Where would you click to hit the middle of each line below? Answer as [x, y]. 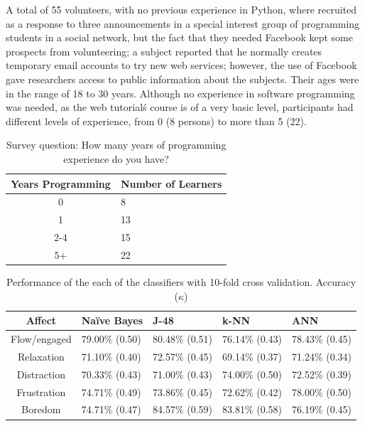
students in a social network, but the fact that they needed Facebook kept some [179, 37]
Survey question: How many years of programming [116, 145]
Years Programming [61, 183]
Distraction [41, 374]
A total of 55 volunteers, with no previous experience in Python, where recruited [181, 9]
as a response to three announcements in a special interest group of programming [183, 23]
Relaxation [41, 356]
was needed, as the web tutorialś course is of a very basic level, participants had [180, 107]
